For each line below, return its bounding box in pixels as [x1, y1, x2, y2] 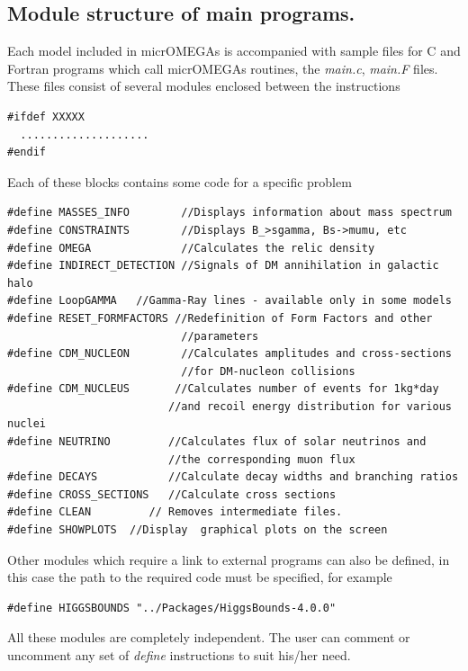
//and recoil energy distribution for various [167, 399, 452, 413]
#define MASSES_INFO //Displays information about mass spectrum [7, 206, 452, 219]
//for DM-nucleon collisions [181, 364, 355, 378]
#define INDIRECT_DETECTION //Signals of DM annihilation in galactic [7, 259, 439, 273]
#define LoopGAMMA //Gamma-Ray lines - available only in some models [7, 294, 452, 308]
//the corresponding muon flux [167, 452, 355, 466]
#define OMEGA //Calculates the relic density [7, 241, 375, 255]
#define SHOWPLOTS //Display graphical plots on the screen [7, 523, 388, 537]
